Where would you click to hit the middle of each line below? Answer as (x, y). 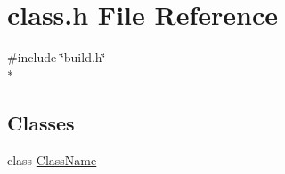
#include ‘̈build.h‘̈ (57, 57)
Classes (41, 122)
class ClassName (52, 159)
